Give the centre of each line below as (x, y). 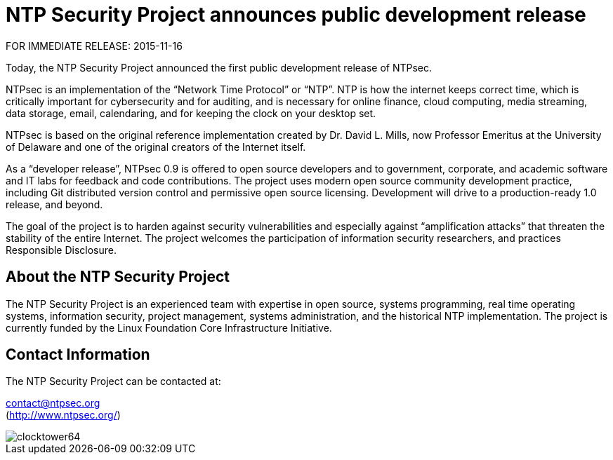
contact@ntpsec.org (53, 403)
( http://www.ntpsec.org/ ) (63, 415)
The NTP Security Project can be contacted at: (113, 381)
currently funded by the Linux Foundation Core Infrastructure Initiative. (169, 327)
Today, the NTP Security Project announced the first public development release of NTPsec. (219, 67)
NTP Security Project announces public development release (296, 15)
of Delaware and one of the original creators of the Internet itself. (156, 147)
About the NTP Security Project (118, 277)
